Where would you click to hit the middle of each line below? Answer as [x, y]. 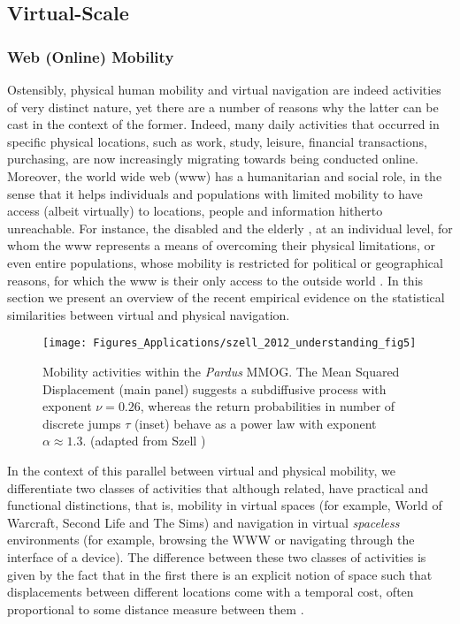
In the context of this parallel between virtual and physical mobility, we [201, 470]
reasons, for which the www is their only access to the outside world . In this [215, 280]
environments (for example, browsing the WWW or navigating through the [211, 540]
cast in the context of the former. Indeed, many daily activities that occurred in [223, 124]
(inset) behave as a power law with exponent [255, 423]
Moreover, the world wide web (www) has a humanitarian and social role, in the [225, 175]
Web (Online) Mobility [91, 56]
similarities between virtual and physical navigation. [149, 314]
